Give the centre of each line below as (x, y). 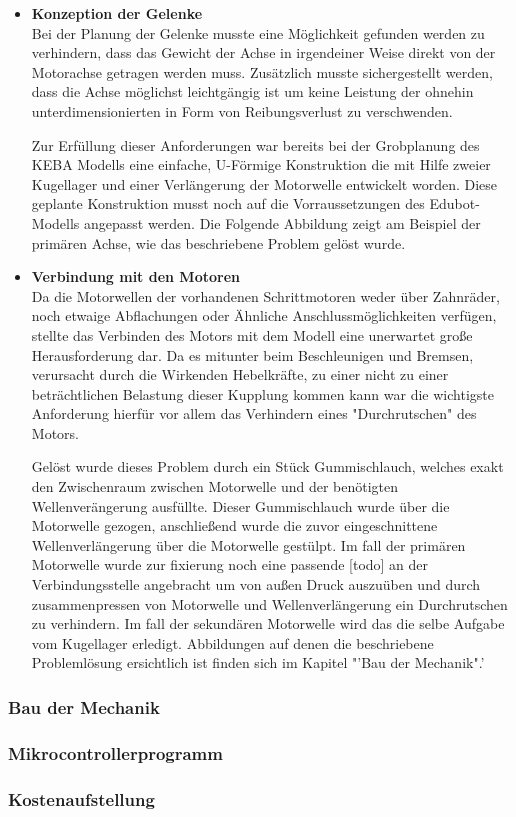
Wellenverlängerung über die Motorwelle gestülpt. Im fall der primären (248, 544)
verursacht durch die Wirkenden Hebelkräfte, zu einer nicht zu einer (240, 374)
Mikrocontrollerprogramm (115, 752)
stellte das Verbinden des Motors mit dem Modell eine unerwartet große (252, 334)
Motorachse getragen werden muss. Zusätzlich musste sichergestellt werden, (262, 71)
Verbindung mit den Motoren (135, 276)
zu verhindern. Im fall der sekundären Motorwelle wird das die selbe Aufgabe (268, 623)
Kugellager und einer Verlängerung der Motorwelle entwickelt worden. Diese (264, 183)
